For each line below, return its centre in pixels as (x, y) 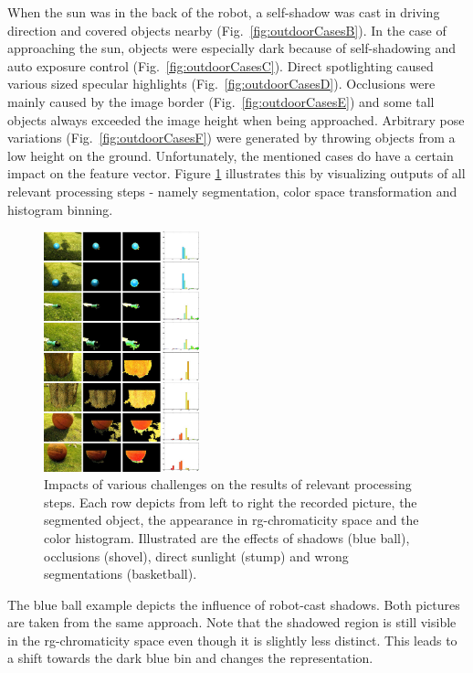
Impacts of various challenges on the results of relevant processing (228, 484)
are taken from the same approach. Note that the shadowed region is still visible (232, 622)
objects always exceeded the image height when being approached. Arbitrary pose (236, 119)
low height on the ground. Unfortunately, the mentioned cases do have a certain (231, 155)
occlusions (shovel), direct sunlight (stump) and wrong (196, 555)
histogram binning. (60, 209)
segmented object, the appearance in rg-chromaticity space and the (231, 520)
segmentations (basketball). (121, 574)
